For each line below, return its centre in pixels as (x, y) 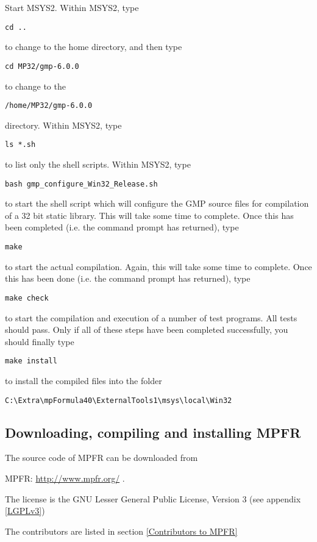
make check (27, 298)
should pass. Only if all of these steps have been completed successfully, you (147, 330)
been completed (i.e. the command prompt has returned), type (122, 227)
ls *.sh (20, 145)
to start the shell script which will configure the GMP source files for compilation (157, 203)
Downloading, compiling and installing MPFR (153, 432)
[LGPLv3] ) (25, 511)
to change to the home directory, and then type (94, 47)
